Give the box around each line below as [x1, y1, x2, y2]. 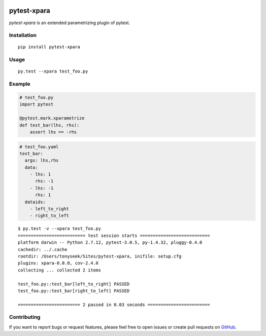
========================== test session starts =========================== [18, 232, 210, 238]
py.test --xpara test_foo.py [18, 69, 88, 74]
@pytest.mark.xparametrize [19, 115, 85, 121]
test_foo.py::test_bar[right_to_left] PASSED [18, 288, 130, 294]
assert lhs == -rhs [30, 129, 77, 135]
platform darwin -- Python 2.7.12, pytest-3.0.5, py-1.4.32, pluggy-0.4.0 [18, 240, 202, 245]
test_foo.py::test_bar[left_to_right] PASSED [18, 281, 130, 287]
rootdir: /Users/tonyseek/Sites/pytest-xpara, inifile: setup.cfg [18, 253, 182, 259]
